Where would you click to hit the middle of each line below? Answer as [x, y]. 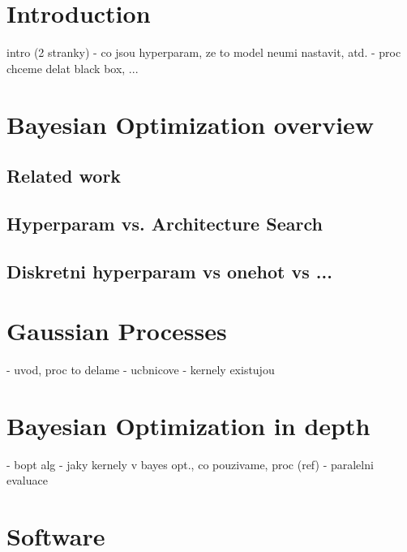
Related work [64, 176]
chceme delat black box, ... [73, 68]
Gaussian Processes [117, 331]
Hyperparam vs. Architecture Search [165, 223]
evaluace [27, 480]
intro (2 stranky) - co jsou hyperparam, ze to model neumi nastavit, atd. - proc [204, 52]
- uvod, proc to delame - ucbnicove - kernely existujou [141, 370]
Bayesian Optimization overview [191, 124]
